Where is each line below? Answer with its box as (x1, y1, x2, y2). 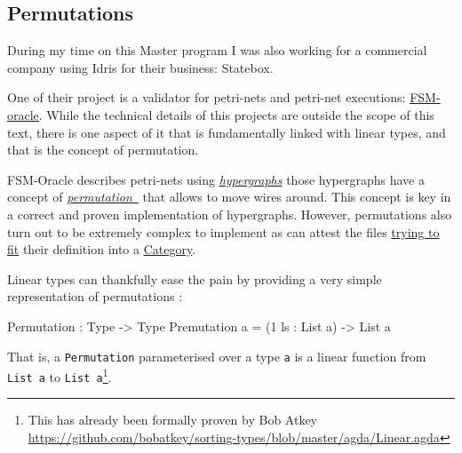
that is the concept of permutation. (7, 140, 199, 159)
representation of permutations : (7, 287, 183, 306)
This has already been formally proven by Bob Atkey (28, 410, 317, 429)
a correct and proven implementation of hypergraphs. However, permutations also (7, 204, 452, 223)
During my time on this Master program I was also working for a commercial (7, 41, 427, 60)
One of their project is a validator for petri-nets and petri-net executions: (7, 88, 406, 107)
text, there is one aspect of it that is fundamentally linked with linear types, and (7, 123, 446, 141)
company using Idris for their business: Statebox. (7, 58, 274, 76)
